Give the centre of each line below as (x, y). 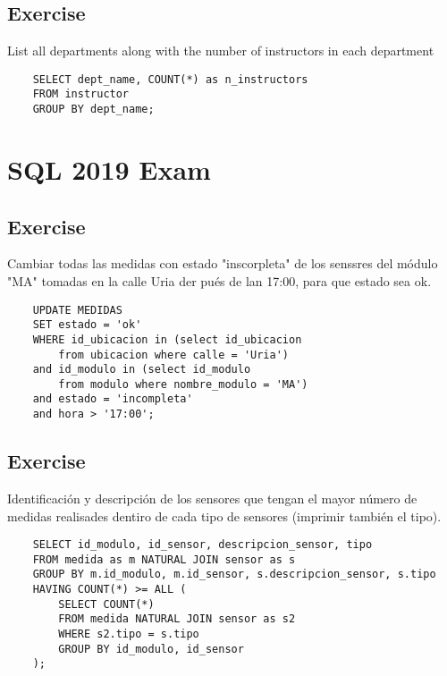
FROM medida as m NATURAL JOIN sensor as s (164, 559)
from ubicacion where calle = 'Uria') (173, 355)
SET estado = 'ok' (87, 325)
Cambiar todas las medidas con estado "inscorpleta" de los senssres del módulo (223, 263)
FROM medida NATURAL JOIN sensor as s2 (177, 619)
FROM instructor (81, 94)
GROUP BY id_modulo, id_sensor (151, 649)
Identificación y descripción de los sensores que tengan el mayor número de (212, 498)
